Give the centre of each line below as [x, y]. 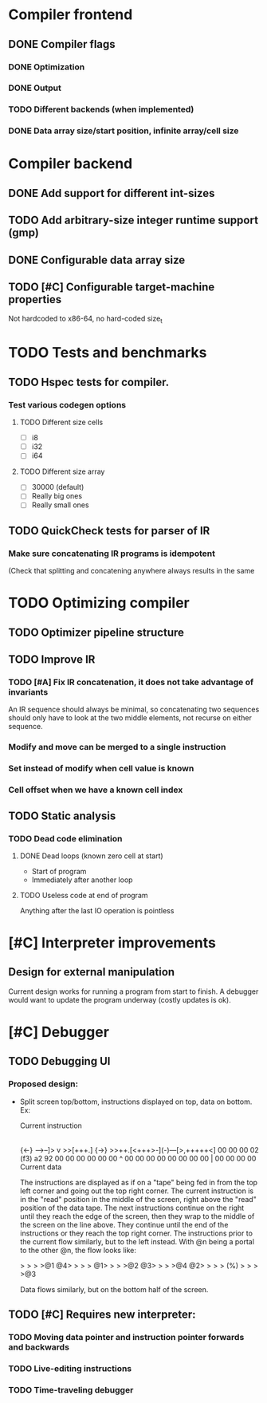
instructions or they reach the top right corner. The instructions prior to [136, 1233]
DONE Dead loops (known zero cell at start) [91, 856]
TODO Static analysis [62, 816]
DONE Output [35, 88]
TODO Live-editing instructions [70, 1368]
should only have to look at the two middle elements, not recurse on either [130, 718]
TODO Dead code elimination [65, 838]
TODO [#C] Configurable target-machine [112, 288]
